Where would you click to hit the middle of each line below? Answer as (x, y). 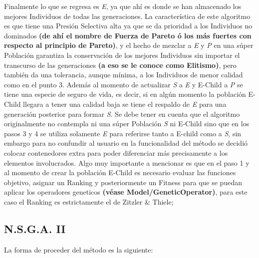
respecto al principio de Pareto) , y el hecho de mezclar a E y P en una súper (129, 45)
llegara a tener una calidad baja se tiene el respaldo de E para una (125, 104)
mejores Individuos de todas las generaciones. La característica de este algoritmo (127, 16)
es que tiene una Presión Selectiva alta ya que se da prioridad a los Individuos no (128, 26)
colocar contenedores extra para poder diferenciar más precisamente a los (116, 152)
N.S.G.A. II (35, 228)
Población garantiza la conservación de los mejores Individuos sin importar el (122, 55)
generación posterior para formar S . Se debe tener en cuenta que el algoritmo (122, 114)
